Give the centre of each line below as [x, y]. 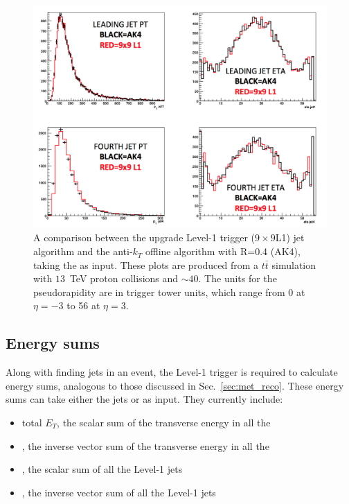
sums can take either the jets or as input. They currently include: [144, 399]
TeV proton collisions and [124, 278]
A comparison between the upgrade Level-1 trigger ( [144, 237]
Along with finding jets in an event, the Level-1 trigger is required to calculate [172, 372]
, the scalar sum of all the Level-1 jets [102, 469]
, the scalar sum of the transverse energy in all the [164, 423]
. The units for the [238, 278]
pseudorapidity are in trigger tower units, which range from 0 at [169, 292]
